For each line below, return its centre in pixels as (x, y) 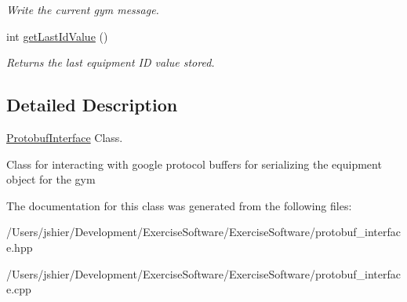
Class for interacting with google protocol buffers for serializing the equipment (194, 164)
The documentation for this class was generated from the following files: (179, 205)
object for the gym (51, 179)
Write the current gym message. (83, 9)
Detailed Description (92, 105)
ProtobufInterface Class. (65, 137)
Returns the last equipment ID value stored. (111, 62)
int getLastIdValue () (57, 36)
